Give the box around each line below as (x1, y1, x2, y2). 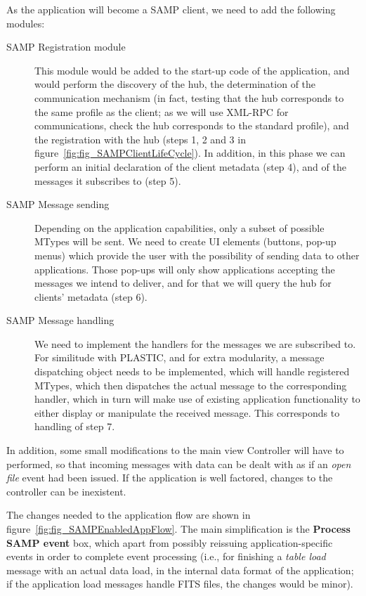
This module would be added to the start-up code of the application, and (34, 63, 350, 77)
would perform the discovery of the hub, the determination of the (34, 77, 316, 91)
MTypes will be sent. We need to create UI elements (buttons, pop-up (34, 234, 336, 249)
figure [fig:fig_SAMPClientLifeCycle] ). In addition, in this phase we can (34, 145, 346, 160)
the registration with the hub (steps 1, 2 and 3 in (34, 131, 246, 146)
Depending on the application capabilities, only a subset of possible (34, 220, 325, 235)
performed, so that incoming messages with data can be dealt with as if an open (6, 456, 351, 471)
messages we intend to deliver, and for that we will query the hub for (34, 276, 332, 290)
